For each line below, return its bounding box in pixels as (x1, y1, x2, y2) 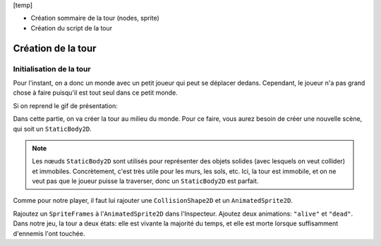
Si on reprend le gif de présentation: (13, 101, 118, 110)
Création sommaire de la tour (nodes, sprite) (30, 14, 160, 23)
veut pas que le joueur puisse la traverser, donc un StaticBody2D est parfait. (32, 177, 259, 185)
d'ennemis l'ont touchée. (13, 229, 85, 238)
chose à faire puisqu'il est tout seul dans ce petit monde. (13, 88, 178, 97)
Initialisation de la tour (13, 64, 91, 74)
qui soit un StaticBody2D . (13, 124, 92, 133)
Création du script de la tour (30, 23, 113, 32)
